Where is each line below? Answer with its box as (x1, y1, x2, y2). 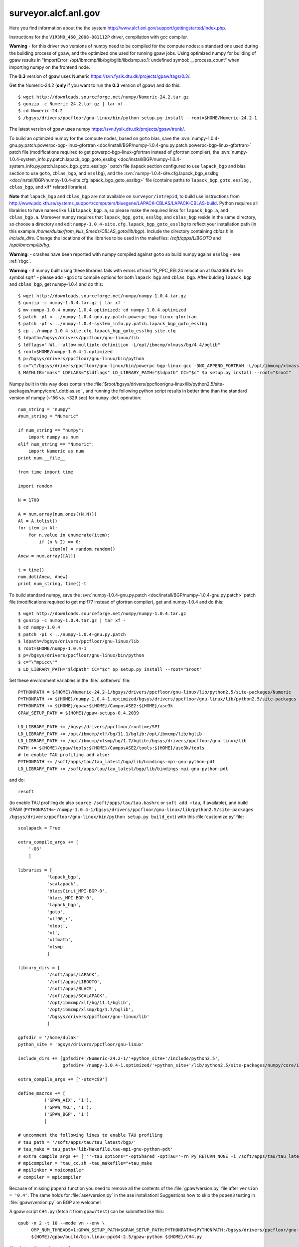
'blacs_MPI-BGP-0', (46, 895, 95, 901)
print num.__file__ (18, 455, 66, 461)
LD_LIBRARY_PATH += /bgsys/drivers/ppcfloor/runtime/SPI (18, 724, 160, 730)
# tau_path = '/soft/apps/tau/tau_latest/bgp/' (18, 1139, 137, 1145)
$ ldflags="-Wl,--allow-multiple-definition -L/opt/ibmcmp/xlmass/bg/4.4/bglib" (18, 342, 221, 348)
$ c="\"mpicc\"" (18, 659, 58, 665)
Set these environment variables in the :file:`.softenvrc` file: (9, 677, 131, 683)
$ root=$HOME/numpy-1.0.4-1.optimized (18, 349, 113, 354)
